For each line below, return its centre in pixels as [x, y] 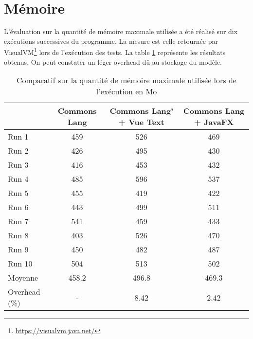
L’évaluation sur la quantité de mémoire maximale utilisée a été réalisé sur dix [121, 31]
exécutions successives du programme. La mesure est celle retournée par [111, 41]
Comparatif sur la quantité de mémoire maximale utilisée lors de [126, 80]
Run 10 [20, 264]
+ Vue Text [141, 122]
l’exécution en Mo [126, 91]
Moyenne [23, 278]
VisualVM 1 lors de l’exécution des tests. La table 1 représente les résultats [115, 51]
